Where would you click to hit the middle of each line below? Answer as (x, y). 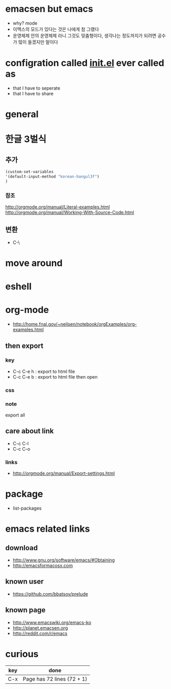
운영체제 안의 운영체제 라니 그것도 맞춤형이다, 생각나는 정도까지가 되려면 (84, 35)
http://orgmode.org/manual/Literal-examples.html (58, 207)
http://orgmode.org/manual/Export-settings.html (64, 473)
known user (25, 582)
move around (34, 263)
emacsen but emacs (49, 9)
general (22, 114)
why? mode (25, 23)
